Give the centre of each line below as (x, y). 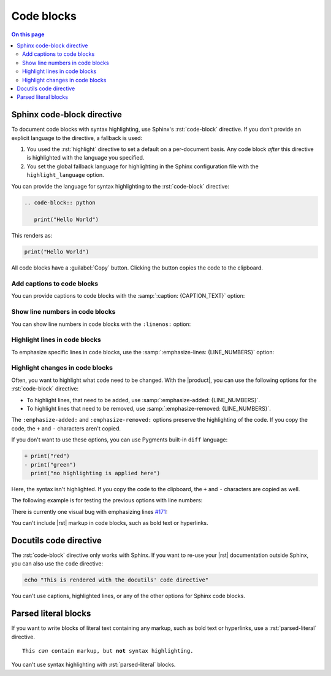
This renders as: (32, 236)
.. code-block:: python (60, 202)
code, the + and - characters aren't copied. (66, 428)
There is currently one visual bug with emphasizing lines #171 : (89, 511)
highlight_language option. (65, 175)
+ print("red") (47, 456)
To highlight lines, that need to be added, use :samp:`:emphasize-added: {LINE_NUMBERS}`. (143, 400)
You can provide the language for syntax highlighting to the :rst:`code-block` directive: (120, 186)
